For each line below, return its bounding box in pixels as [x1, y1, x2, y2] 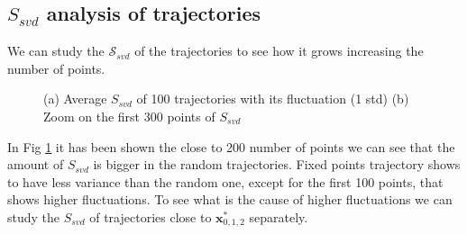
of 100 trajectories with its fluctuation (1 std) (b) [136, 89, 409, 108]
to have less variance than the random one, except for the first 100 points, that [7, 172, 444, 191]
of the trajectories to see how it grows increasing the [134, 41, 424, 60]
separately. [249, 207, 308, 226]
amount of [7, 155, 64, 174]
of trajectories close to [89, 207, 212, 226]
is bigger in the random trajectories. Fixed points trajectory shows [93, 155, 461, 174]
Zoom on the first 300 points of [43, 106, 215, 125]
